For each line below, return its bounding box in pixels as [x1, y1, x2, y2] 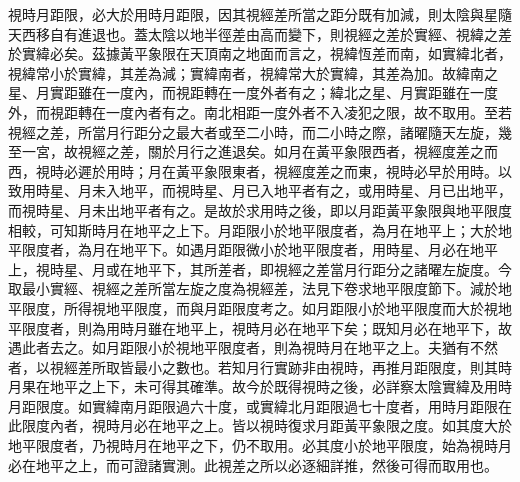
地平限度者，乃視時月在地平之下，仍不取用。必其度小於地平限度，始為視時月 [8, 435, 512, 456]
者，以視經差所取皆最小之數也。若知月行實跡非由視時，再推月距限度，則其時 [8, 356, 512, 377]
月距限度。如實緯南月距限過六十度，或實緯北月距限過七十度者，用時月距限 [8, 395, 498, 416]
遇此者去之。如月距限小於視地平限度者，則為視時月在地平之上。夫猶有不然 [8, 337, 498, 358]
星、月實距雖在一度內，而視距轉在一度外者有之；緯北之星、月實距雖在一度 [8, 82, 498, 103]
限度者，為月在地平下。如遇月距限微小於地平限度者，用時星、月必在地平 [21, 239, 498, 260]
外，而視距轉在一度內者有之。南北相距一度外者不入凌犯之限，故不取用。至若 [8, 101, 512, 122]
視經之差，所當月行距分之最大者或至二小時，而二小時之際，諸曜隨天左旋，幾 [8, 121, 512, 142]
